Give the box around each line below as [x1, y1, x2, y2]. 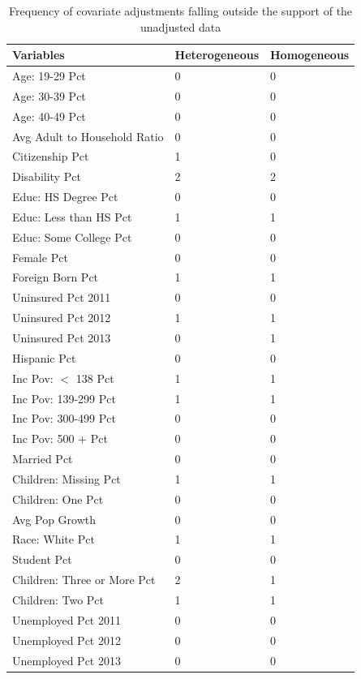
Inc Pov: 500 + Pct [12, 430, 108, 447]
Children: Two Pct [12, 591, 105, 608]
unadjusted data [140, 18, 221, 35]
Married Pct [12, 450, 73, 467]
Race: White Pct [12, 531, 95, 548]
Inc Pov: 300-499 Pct [12, 410, 116, 427]
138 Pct [75, 369, 114, 386]
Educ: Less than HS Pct [12, 208, 132, 225]
